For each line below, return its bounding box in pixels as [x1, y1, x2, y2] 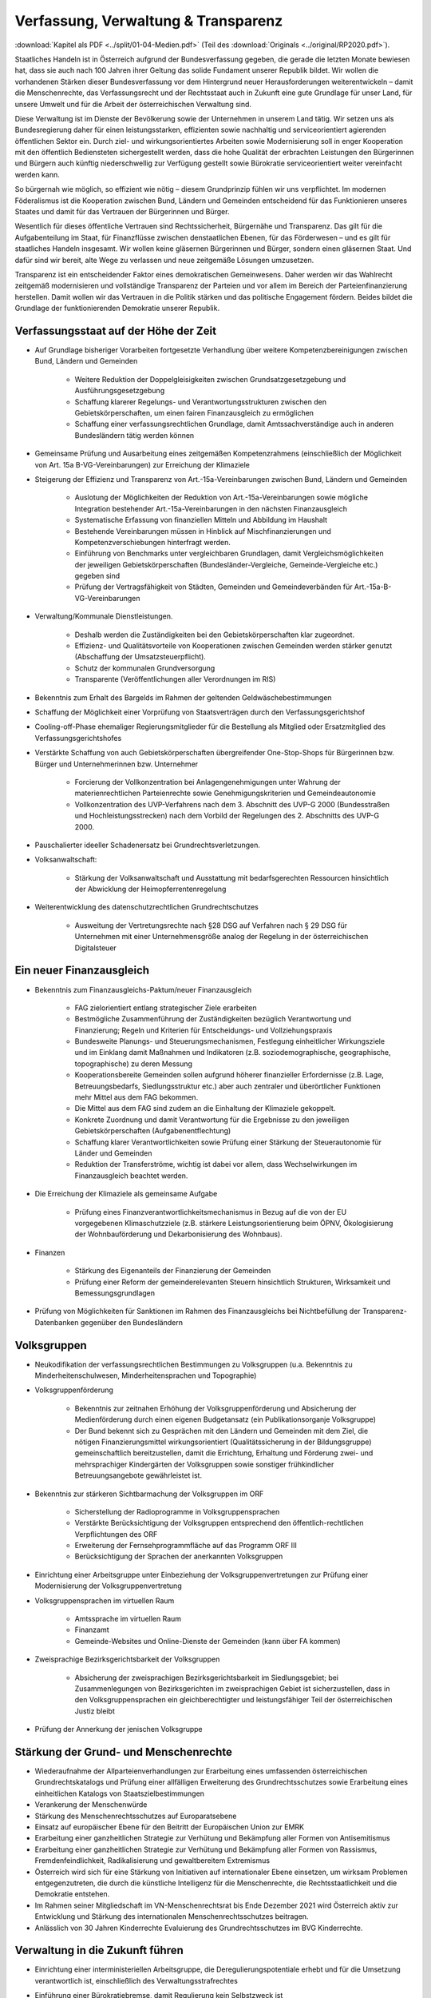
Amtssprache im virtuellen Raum [74, 1614, 182, 1624]
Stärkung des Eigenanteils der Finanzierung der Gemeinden [74, 1266, 271, 1276]
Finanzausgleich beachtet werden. [74, 1171, 188, 1180]
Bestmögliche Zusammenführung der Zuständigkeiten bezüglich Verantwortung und [74, 1014, 351, 1024]
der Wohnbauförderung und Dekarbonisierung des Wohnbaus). [74, 1229, 283, 1239]
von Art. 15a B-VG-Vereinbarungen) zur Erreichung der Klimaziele [34, 460, 251, 469]
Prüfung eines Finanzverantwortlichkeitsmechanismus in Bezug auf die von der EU [74, 1207, 347, 1216]
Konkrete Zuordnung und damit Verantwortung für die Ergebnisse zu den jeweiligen [74, 1115, 350, 1124]
